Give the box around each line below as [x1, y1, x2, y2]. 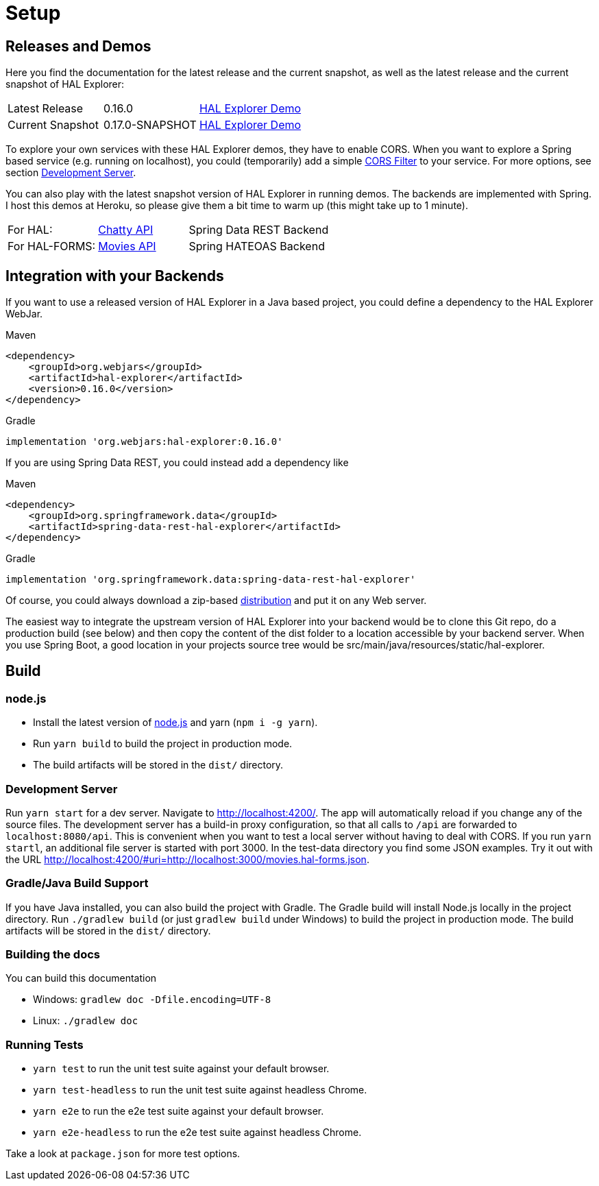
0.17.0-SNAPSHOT [103, 118, 197, 132]
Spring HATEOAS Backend [188, 239, 325, 254]
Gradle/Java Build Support [5, 876, 149, 891]
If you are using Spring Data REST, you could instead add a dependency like [5, 457, 349, 469]
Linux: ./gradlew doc [33, 1015, 138, 1027]
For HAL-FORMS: [8, 239, 96, 254]
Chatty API [98, 223, 154, 237]
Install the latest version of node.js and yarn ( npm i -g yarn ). [33, 716, 318, 729]
